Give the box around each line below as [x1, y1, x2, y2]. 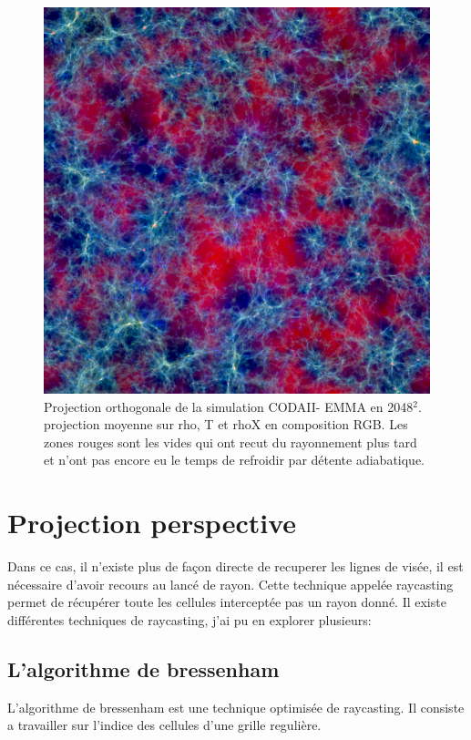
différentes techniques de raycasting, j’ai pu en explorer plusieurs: [7, 610, 372, 629]
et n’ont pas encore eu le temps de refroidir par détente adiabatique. [44, 450, 425, 469]
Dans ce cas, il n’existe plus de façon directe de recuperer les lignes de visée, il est [7, 557, 464, 576]
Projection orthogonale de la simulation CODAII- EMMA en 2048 [44, 396, 414, 416]
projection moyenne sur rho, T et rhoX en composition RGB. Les [44, 415, 408, 434]
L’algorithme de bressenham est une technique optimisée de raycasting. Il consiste [7, 697, 465, 716]
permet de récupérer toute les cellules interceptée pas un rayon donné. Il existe [7, 592, 446, 612]
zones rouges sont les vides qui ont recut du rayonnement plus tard [44, 432, 417, 451]
